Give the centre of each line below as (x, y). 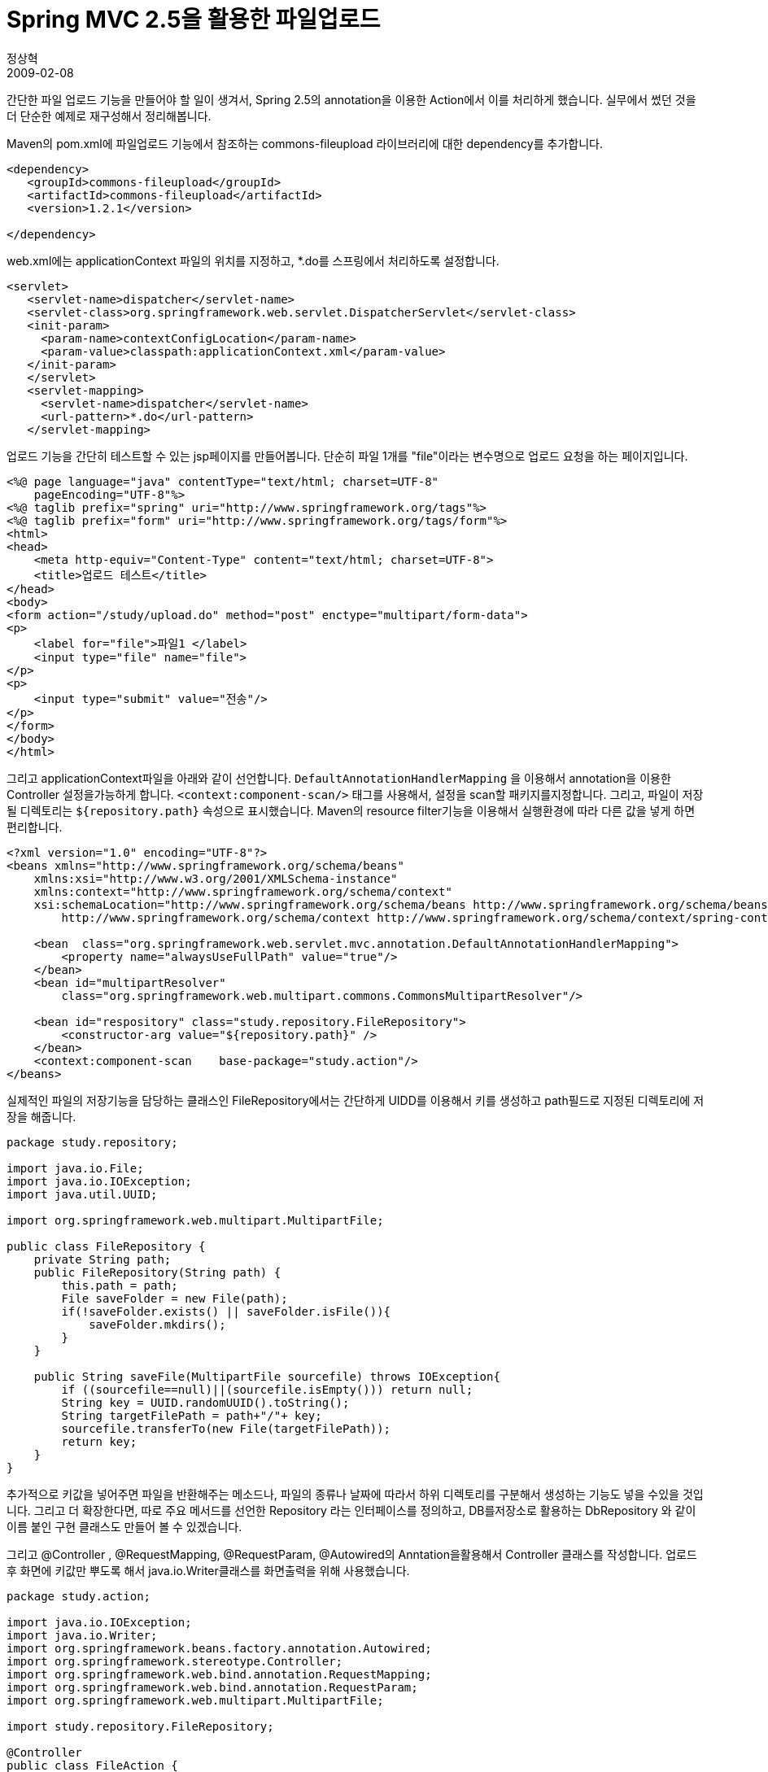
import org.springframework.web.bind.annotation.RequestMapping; (219, 1674)
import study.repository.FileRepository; (140, 1726)
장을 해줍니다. (41, 1116)
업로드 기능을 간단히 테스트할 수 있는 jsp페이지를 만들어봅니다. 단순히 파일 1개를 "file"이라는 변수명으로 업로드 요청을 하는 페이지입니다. (347, 456)
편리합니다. (35, 827)
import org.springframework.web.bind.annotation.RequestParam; (212, 1687)
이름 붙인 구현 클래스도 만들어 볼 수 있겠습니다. (124, 1526)
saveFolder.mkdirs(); (157, 1324)
